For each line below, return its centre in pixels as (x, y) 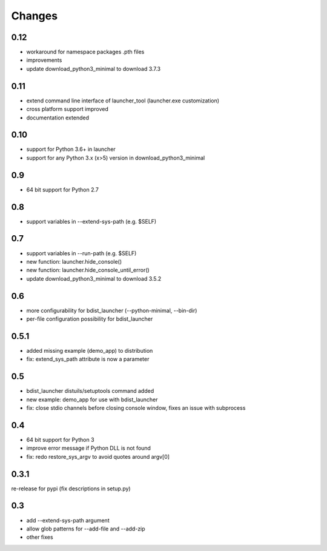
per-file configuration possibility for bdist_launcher (90, 319)
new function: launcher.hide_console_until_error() (88, 270)
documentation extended (58, 118)
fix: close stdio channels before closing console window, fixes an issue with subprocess (136, 408)
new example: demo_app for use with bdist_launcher (92, 399)
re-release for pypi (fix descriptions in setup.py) (71, 489)
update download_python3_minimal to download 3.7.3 (93, 68)
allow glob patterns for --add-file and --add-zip (86, 529)
